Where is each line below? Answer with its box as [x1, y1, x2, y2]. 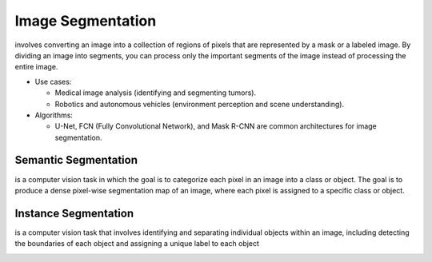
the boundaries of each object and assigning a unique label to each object [14, 239, 260, 248]
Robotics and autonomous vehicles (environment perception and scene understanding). [54, 99, 344, 109]
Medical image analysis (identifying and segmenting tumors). [54, 88, 256, 97]
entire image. [14, 62, 58, 72]
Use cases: [34, 77, 72, 86]
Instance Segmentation [14, 206, 134, 220]
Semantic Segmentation [14, 153, 138, 167]
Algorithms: [34, 110, 74, 120]
